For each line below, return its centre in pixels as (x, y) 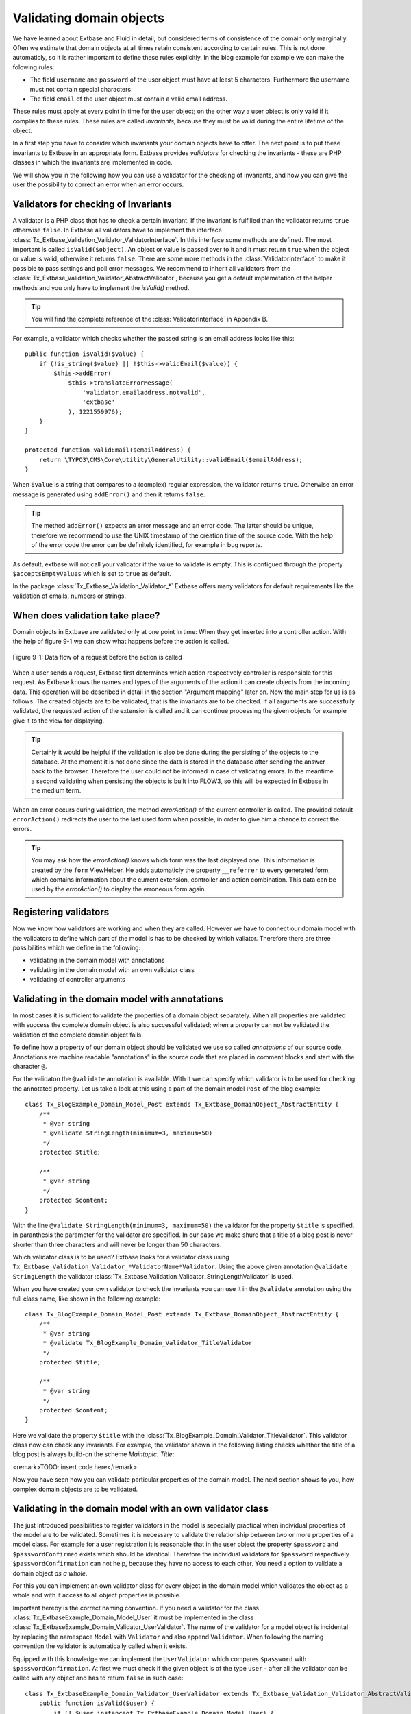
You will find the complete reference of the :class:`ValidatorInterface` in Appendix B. (150, 319)
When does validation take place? (86, 615)
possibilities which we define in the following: (77, 947)
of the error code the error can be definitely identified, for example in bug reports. (147, 545)
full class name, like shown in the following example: (87, 1299)
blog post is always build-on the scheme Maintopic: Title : (94, 1454)
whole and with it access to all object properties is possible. (97, 1595)
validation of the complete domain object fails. (78, 1035)
